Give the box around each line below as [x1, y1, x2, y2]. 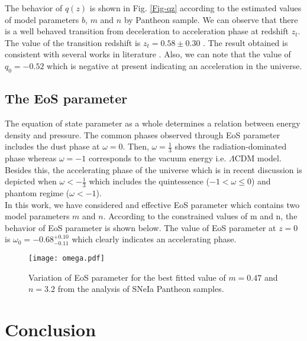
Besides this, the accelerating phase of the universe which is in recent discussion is [5, 163, 302, 176]
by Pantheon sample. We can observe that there [124, 13, 298, 25]
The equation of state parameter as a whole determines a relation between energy [5, 116, 300, 129]
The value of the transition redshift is [5, 36, 141, 48]
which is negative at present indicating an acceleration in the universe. [47, 59, 302, 72]
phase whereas [5, 151, 57, 164]
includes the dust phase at [5, 140, 100, 152]
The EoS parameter [5, 89, 128, 108]
